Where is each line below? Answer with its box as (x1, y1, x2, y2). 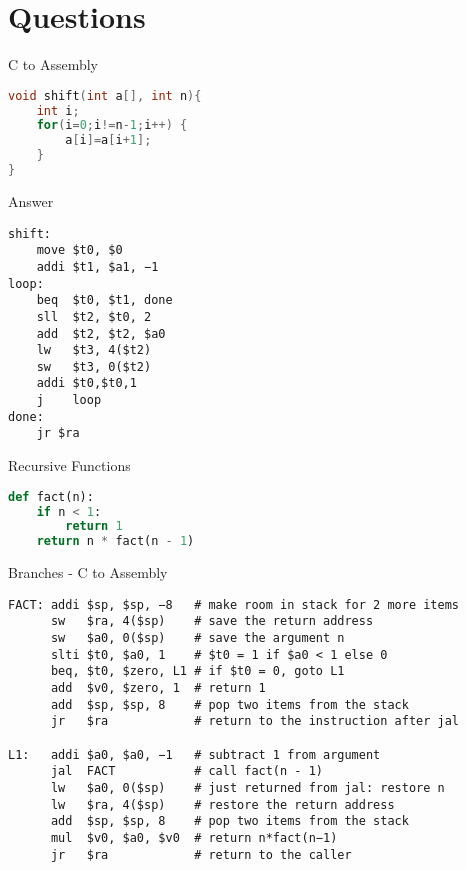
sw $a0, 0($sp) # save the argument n (50, 631, 345, 646)
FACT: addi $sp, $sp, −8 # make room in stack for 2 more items (8, 597, 460, 612)
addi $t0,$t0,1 (36, 376, 137, 391)
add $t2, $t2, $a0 (36, 326, 166, 341)
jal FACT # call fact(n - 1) (50, 764, 323, 779)
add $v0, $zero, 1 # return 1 (50, 681, 266, 696)
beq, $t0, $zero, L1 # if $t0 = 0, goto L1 (50, 664, 345, 679)
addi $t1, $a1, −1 (36, 259, 159, 274)
